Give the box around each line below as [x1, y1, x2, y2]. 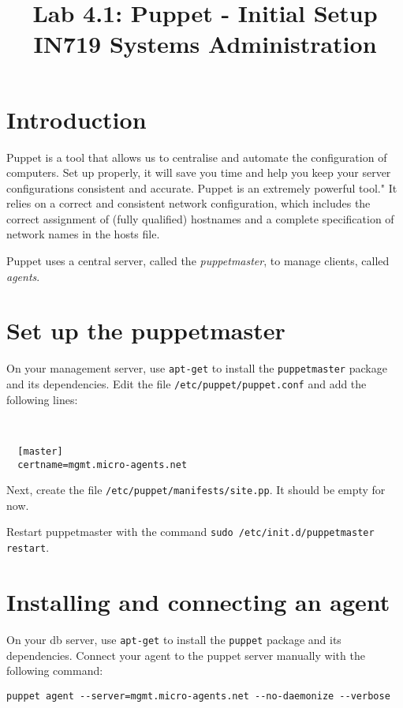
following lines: [6, 391, 78, 407]
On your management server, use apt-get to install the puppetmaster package [6, 360, 387, 376]
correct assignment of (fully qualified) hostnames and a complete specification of [6, 210, 394, 227]
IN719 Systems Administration [33, 28, 377, 60]
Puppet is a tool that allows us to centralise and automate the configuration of [6, 148, 387, 165]
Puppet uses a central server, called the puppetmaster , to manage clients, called [6, 253, 390, 269]
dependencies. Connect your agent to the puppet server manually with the [6, 646, 365, 663]
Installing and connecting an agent [6, 585, 390, 617]
